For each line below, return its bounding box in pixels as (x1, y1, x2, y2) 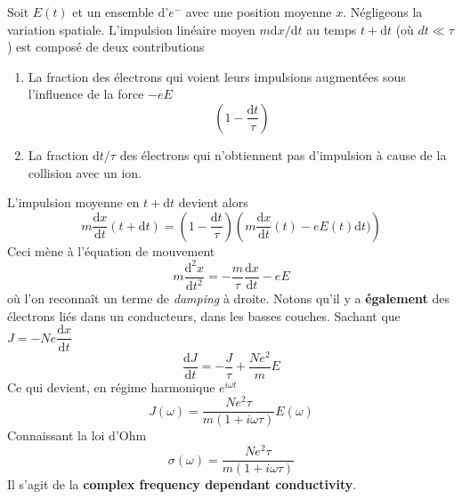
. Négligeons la (343, 3, 423, 20)
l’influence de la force (28, 85, 144, 103)
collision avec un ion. (28, 163, 142, 181)
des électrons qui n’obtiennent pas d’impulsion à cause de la (119, 145, 447, 164)
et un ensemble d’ (72, 3, 169, 20)
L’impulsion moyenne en (7, 193, 140, 212)
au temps (306, 20, 357, 38)
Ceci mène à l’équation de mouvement (7, 241, 215, 260)
